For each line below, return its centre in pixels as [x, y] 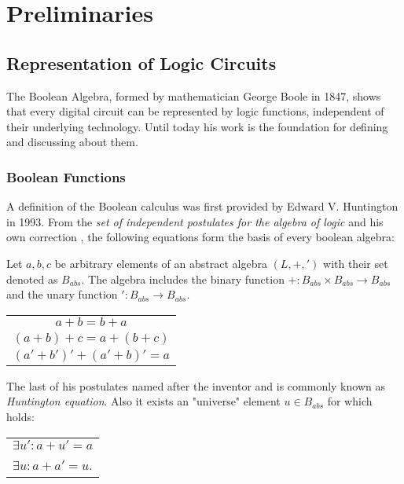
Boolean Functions [66, 176]
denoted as [32, 279]
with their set [356, 263]
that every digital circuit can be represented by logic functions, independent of [195, 111]
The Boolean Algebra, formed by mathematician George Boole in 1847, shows [194, 95]
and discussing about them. [72, 142]
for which [350, 401]
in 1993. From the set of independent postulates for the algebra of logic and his [195, 221]
